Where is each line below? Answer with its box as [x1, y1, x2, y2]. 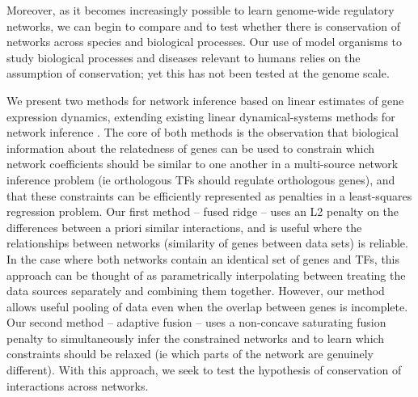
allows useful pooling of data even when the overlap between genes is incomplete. [6, 298, 408, 315]
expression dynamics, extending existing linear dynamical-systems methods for [6, 108, 395, 125]
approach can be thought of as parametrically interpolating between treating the [6, 266, 406, 283]
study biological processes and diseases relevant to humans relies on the [6, 49, 361, 65]
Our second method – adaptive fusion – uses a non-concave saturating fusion [6, 314, 386, 331]
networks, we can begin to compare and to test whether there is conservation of [6, 17, 400, 34]
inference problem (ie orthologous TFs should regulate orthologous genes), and [6, 171, 395, 188]
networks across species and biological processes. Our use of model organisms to [6, 33, 403, 50]
